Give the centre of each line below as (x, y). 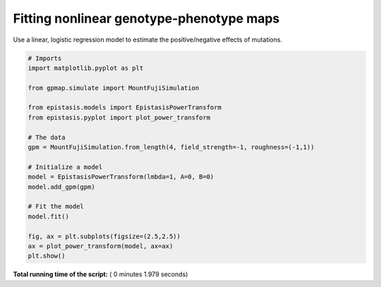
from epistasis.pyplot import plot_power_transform (119, 117)
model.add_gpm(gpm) (61, 187)
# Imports (45, 58)
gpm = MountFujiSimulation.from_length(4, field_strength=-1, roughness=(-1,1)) (171, 147)
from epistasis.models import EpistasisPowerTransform (125, 107)
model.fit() (49, 216)
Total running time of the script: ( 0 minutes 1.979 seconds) (101, 274)
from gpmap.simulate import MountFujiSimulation (114, 88)
